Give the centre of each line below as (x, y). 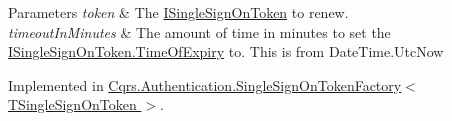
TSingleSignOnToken (72, 104)
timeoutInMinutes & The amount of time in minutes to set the (199, 31)
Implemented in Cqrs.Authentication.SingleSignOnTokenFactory (205, 84)
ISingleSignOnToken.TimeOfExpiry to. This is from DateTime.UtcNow (226, 51)
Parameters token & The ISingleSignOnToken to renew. (178, 12)
